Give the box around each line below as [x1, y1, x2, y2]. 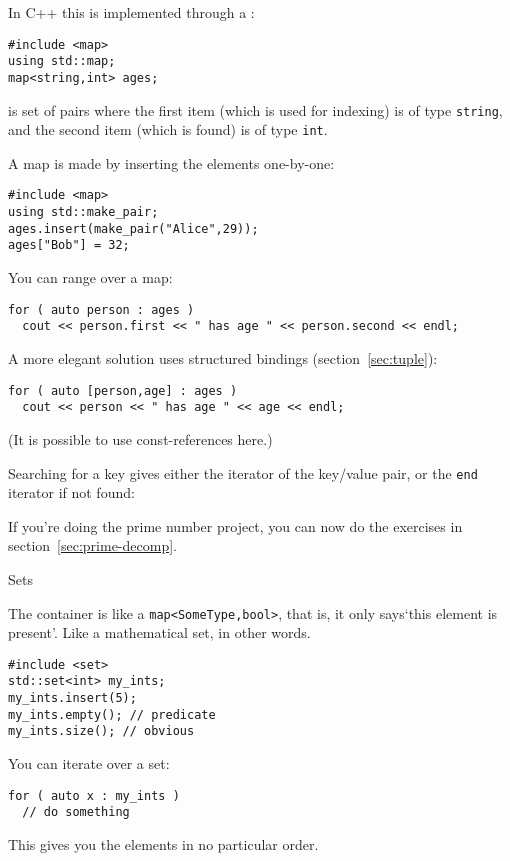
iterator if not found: [8, 482, 135, 503]
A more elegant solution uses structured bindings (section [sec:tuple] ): [8, 348, 438, 368]
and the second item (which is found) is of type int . [8, 119, 328, 140]
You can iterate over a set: [8, 753, 170, 774]
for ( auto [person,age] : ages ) [8, 383, 238, 398]
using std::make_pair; [8, 205, 159, 220]
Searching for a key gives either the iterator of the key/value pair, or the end [8, 462, 478, 483]
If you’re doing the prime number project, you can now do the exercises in [8, 515, 463, 536]
